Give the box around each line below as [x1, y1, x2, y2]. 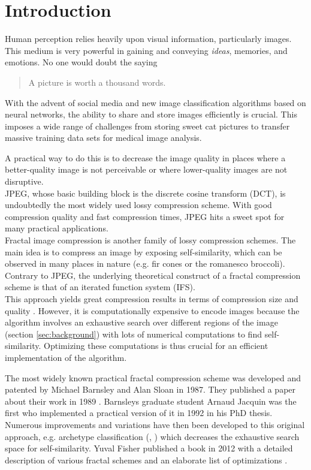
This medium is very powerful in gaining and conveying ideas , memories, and [5, 44, 288, 56]
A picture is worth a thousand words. [28, 76, 166, 88]
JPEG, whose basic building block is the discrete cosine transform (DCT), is [5, 186, 286, 199]
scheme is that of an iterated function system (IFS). [5, 281, 195, 293]
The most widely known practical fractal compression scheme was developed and [5, 371, 301, 384]
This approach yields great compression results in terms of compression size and [5, 293, 298, 305]
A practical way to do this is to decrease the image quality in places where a [5, 151, 286, 164]
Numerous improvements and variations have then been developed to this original [5, 418, 305, 430]
